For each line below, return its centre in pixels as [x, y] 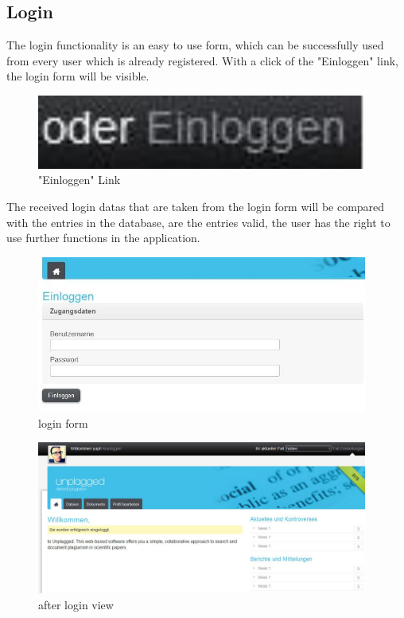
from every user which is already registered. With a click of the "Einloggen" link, [202, 60]
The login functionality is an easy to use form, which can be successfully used [195, 45]
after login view [76, 605]
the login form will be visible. [78, 76]
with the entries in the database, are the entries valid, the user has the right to [198, 222]
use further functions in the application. [103, 238]
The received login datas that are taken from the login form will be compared [196, 206]
